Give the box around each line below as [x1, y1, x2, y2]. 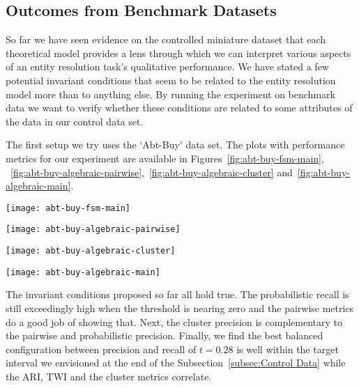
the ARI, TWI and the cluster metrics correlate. [6, 368, 212, 383]
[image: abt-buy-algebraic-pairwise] [6, 224, 181, 235]
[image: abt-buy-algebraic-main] [6, 267, 160, 277]
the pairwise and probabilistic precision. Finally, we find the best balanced [6, 328, 323, 343]
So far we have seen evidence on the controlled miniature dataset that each [6, 32, 326, 47]
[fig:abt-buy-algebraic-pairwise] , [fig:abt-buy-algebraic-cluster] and [10, 164, 293, 179]
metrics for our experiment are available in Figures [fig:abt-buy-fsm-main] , [6, 150, 324, 165]
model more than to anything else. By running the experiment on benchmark [6, 86, 335, 101]
